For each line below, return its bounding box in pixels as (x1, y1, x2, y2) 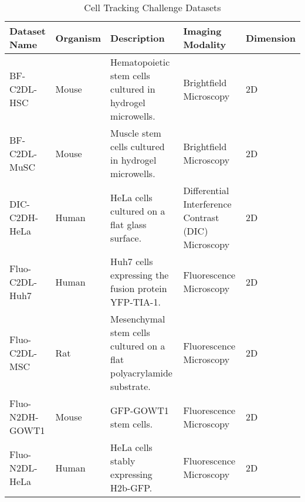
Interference (183, 197, 232, 211)
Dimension (245, 30, 296, 45)
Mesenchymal (110, 312, 165, 325)
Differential (183, 184, 229, 197)
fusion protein (110, 281, 167, 295)
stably (110, 454, 135, 467)
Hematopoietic (110, 55, 170, 69)
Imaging (183, 24, 222, 38)
